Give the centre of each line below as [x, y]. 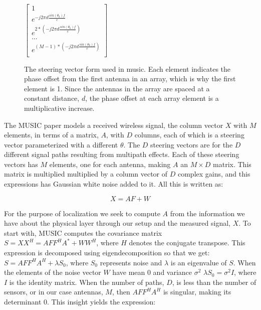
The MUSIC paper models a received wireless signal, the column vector [114, 125]
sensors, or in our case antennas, [54, 292]
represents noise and [131, 262]
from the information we [207, 213]
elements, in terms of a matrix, [51, 135]
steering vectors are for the [192, 144]
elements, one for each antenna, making [110, 164]
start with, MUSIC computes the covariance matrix [83, 233]
